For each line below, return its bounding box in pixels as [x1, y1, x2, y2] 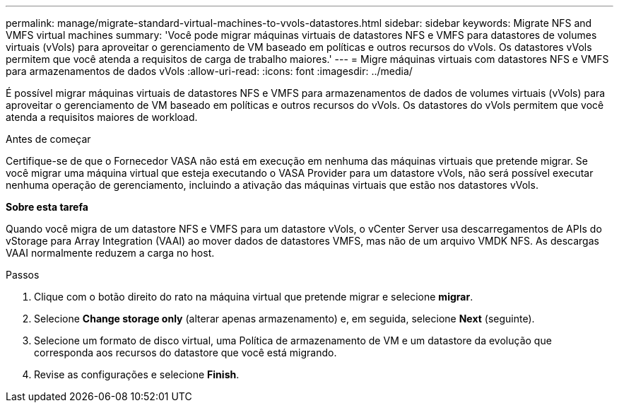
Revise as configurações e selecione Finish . [34, 368, 240, 380]
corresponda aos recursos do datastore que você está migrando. [34, 346, 337, 359]
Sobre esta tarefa [6, 201, 88, 213]
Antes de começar [6, 133, 91, 145]
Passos [6, 269, 40, 281]
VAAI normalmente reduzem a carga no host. [6, 247, 215, 259]
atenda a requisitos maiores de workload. [6, 111, 198, 123]
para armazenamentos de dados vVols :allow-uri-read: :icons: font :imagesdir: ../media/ [6, 65, 413, 77]
